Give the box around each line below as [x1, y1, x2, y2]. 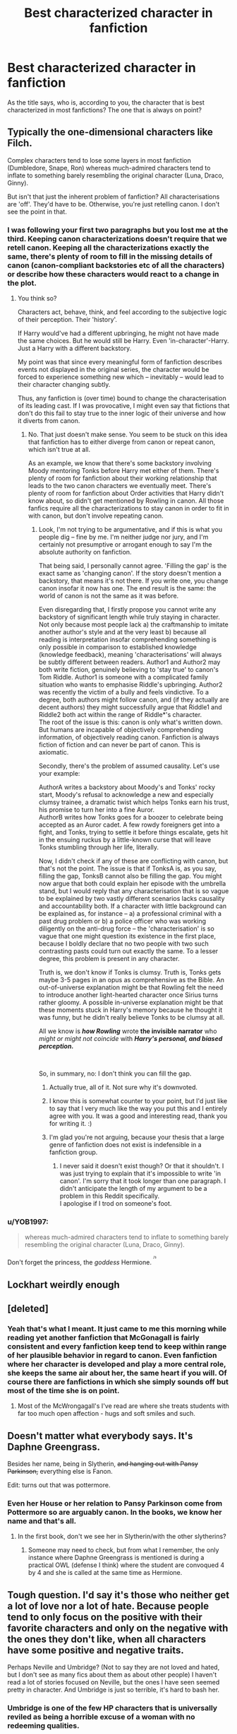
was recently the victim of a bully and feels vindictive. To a [38, 688, 209, 697]
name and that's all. [7, 1515, 77, 1525]
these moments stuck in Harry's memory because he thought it [38, 1006, 223, 1014]
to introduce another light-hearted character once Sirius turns [38, 991, 219, 999]
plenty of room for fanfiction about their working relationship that [28, 474, 217, 482]
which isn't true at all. [28, 446, 90, 454]
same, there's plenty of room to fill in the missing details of [7, 251, 213, 261]
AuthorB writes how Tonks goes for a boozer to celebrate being [38, 813, 224, 822]
